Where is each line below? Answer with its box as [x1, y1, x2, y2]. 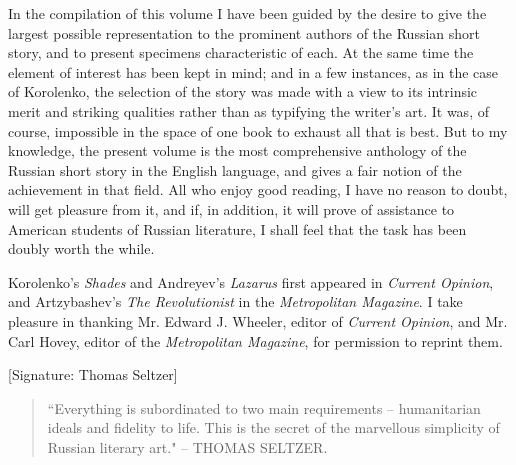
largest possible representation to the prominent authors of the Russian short [8, 22, 480, 43]
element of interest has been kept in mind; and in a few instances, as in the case [8, 61, 499, 82]
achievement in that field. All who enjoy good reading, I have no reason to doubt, [8, 179, 508, 200]
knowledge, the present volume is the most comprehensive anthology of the [8, 140, 467, 161]
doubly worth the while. [8, 238, 155, 259]
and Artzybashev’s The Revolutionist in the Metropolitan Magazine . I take [8, 291, 463, 312]
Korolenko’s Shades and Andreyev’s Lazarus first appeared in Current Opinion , [8, 271, 494, 292]
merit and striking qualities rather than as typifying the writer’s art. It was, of [8, 100, 489, 121]
